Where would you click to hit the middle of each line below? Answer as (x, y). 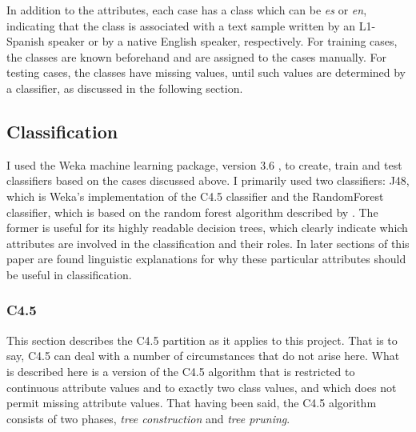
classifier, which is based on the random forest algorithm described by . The (192, 212)
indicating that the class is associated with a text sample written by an (181, 25)
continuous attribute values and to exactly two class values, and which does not (202, 387)
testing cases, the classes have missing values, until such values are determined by (206, 72)
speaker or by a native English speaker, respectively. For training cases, (223, 41)
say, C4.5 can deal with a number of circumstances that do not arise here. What (203, 356)
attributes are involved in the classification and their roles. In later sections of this (208, 243)
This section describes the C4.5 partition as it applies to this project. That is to (202, 340)
